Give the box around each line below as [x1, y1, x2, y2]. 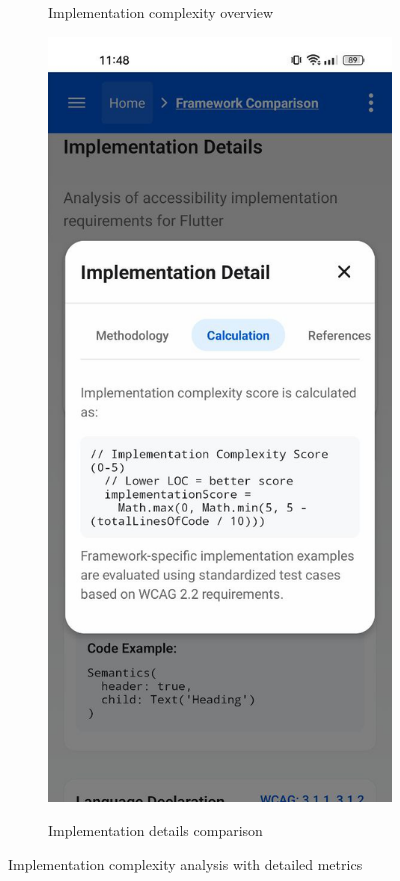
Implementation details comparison [48, 819, 263, 840]
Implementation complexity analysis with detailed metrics [8, 853, 363, 874]
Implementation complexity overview [48, 2, 274, 22]
